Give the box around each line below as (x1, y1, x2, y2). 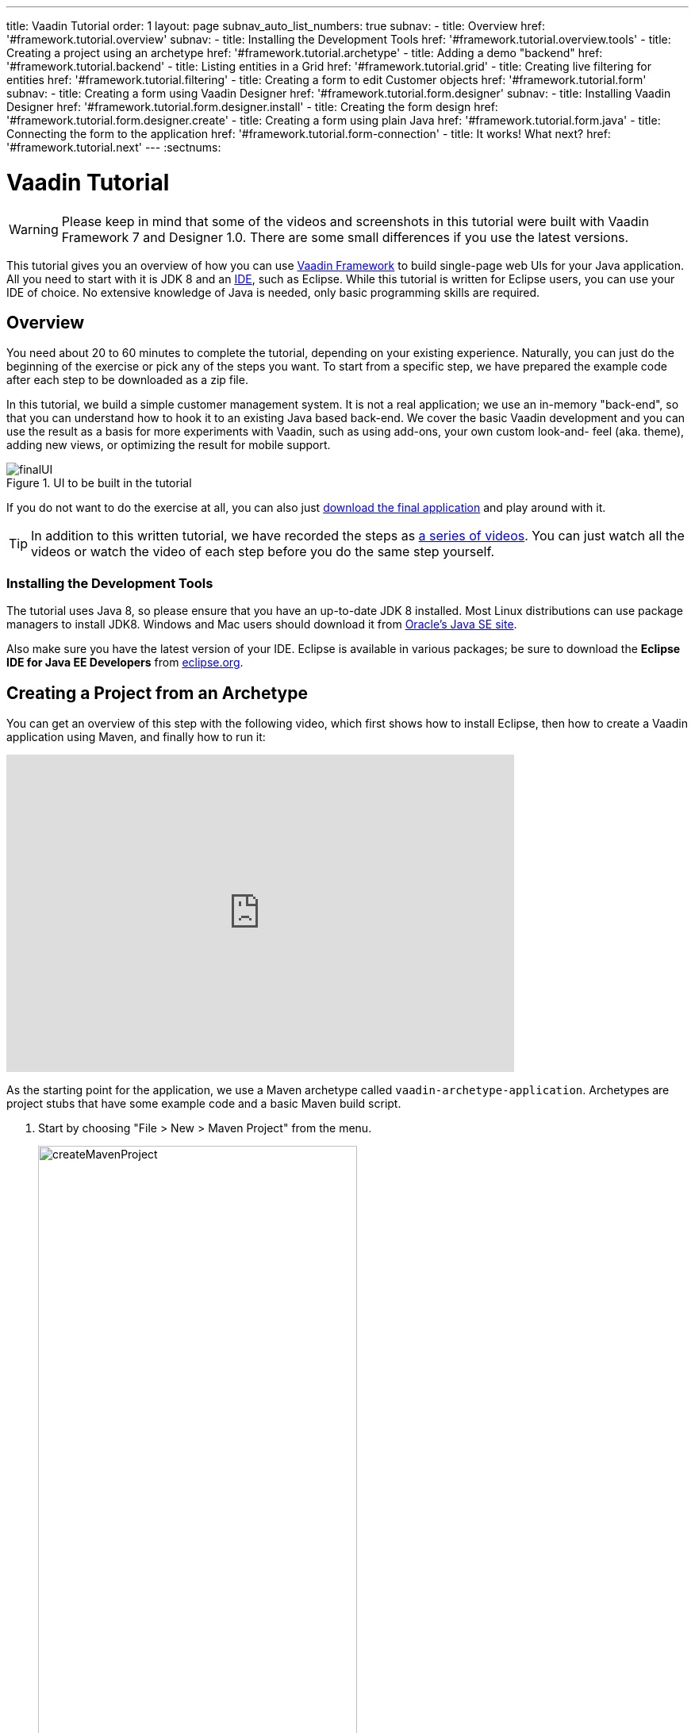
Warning (9, 221, 59, 237)
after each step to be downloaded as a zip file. (6, 373, 248, 387)
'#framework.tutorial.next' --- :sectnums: (6, 140, 221, 154)
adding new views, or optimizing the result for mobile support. (6, 438, 331, 452)
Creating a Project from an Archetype (6, 682, 308, 703)
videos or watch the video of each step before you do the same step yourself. (31, 544, 495, 560)
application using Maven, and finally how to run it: (6, 729, 266, 744)
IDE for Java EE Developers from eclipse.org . (6, 655, 244, 670)
